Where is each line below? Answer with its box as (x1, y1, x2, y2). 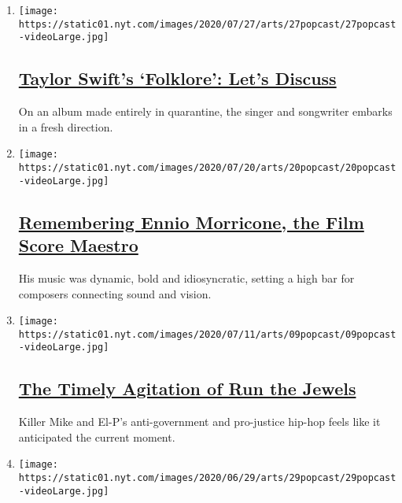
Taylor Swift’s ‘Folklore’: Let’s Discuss (18, 66, 337, 91)
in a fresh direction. (18, 118, 113, 135)
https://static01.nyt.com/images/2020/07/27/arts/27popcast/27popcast (18, 18, 396, 30)
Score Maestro (18, 233, 138, 257)
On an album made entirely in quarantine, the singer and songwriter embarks (18, 103, 393, 120)
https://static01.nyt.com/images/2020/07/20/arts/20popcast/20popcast (18, 162, 396, 174)
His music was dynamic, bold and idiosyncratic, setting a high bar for (18, 269, 355, 286)
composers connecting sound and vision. (18, 285, 212, 301)
